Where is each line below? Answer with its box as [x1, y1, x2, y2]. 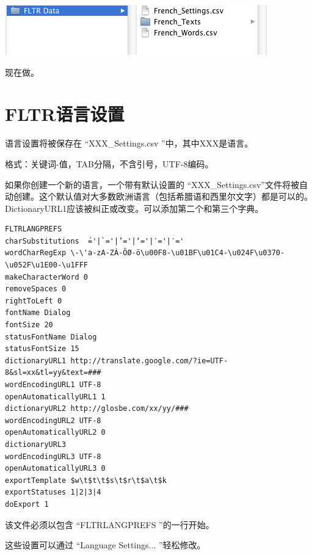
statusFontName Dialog [5, 332, 97, 341]
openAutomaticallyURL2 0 [5, 428, 106, 437]
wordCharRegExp [5, 248, 67, 258]
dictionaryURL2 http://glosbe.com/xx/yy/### [5, 404, 189, 413]
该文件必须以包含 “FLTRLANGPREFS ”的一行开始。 [5, 518, 214, 531]
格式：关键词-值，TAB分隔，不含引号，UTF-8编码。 [5, 157, 214, 170]
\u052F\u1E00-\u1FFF [5, 261, 89, 270]
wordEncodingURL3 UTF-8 [5, 452, 101, 461]
